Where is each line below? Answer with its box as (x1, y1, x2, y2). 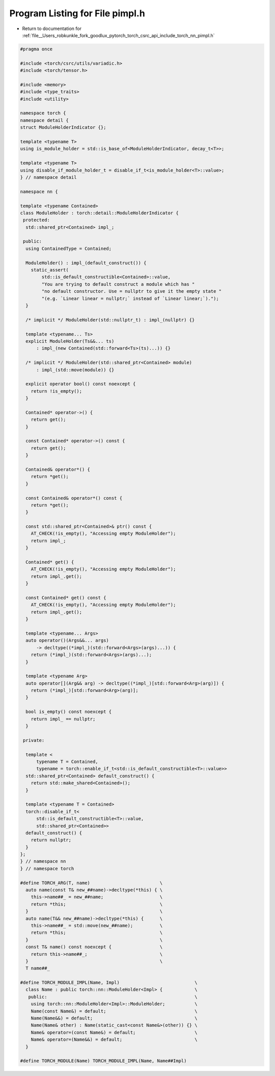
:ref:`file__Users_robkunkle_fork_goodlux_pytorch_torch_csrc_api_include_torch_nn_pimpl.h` (22, 32, 215, 38)
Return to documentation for (22, 25, 81, 32)
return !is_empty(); (31, 388, 82, 394)
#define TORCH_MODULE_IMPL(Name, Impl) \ (20, 980, 198, 985)
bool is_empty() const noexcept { (25, 709, 112, 715)
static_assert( (31, 267, 69, 273)
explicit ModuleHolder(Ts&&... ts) (25, 338, 115, 344)
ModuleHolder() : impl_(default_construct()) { (25, 260, 147, 266)
